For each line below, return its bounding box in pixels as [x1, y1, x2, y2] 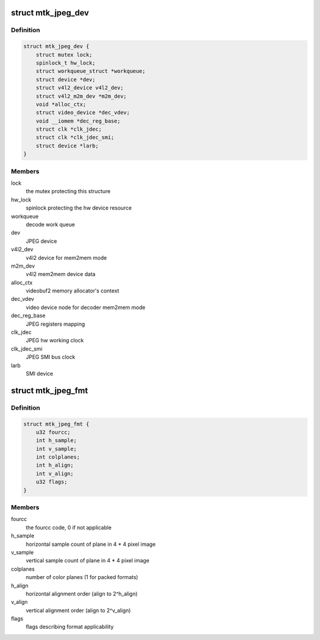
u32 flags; [36, 478, 68, 485]
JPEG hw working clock [25, 337, 84, 344]
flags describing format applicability [25, 623, 114, 631]
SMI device [25, 370, 53, 377]
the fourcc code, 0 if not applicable [25, 524, 112, 531]
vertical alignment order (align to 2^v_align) [25, 607, 131, 614]
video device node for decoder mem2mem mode [25, 304, 146, 311]
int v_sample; [36, 445, 77, 452]
